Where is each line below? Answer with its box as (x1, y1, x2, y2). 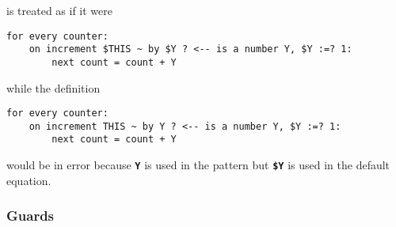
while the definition (6, 79, 101, 96)
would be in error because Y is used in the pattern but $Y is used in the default (6, 157, 390, 173)
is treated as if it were (6, 2, 112, 18)
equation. (6, 172, 51, 188)
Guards (6, 206, 55, 225)
